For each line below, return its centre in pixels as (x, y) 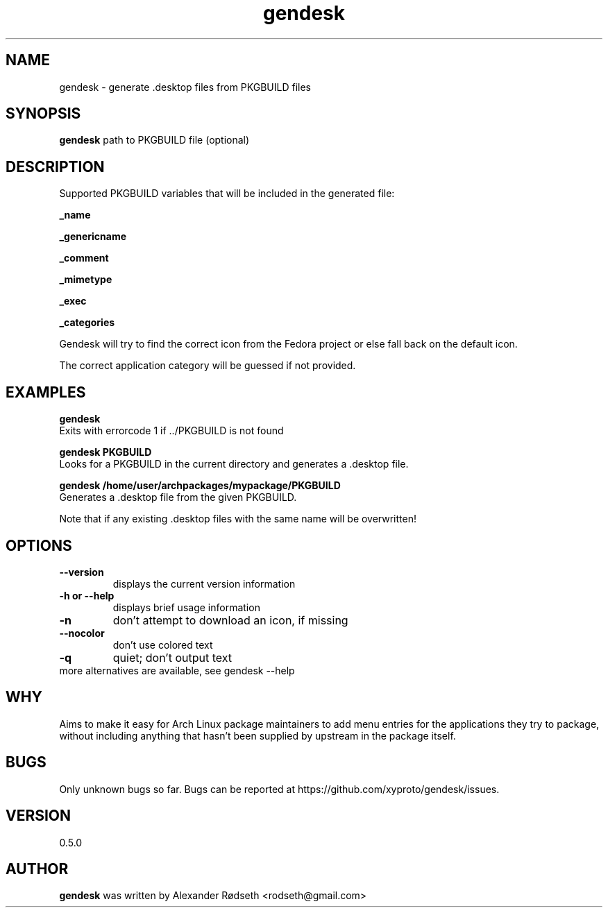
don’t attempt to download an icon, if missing (230, 620)
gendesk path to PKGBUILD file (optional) (154, 140)
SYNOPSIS (43, 114)
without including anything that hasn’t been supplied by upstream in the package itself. (257, 735)
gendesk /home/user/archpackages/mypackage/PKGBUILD (200, 486)
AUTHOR (37, 869)
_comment (84, 258)
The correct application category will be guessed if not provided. (208, 366)
